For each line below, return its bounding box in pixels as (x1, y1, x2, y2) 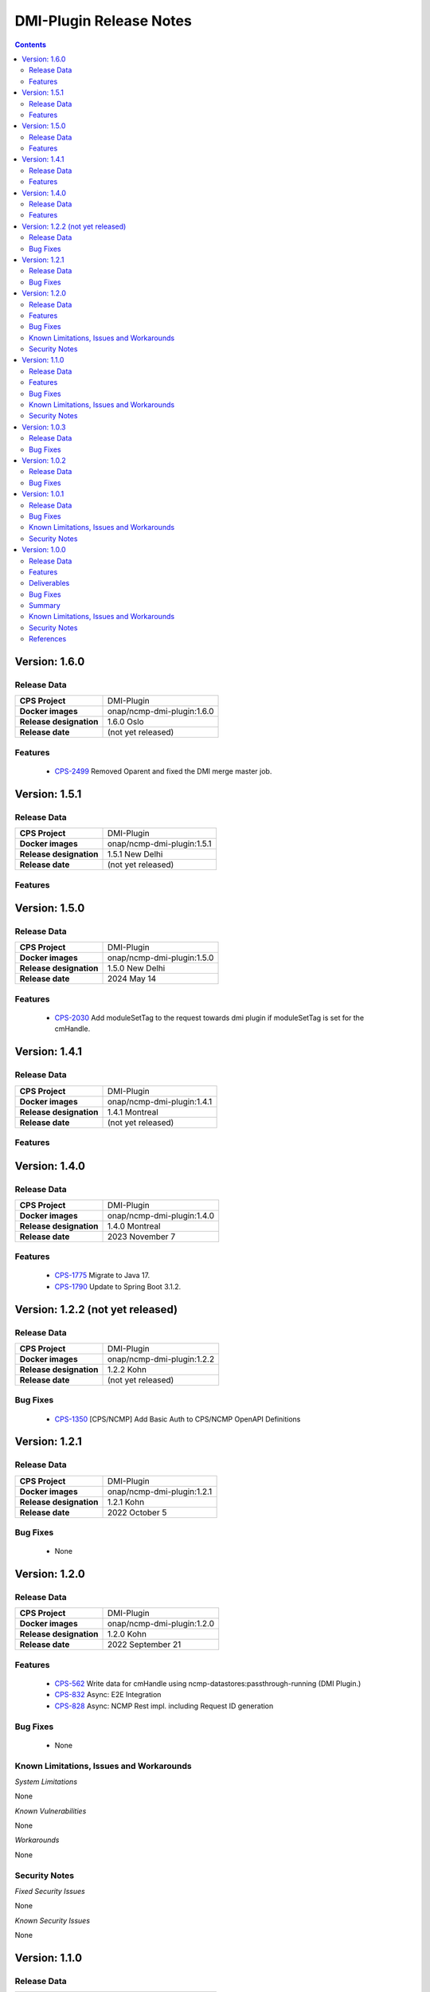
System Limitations (14, 1777, 78, 1786)
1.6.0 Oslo (107, 716, 144, 727)
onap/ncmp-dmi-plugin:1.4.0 (107, 1210, 215, 1221)
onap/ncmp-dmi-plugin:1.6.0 (107, 706, 214, 717)
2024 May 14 (107, 973, 157, 984)
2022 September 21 (107, 1639, 182, 1650)
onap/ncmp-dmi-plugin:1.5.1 (107, 838, 212, 849)
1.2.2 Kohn (107, 1364, 147, 1374)
